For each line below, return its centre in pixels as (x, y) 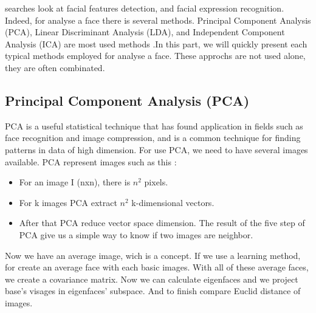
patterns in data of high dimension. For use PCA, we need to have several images (156, 149)
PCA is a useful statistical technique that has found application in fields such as (154, 126)
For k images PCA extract (68, 202)
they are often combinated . (55, 67)
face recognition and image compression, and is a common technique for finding (153, 138)
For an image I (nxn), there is (75, 182)
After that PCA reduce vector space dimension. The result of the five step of (162, 223)
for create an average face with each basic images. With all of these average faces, (157, 267)
